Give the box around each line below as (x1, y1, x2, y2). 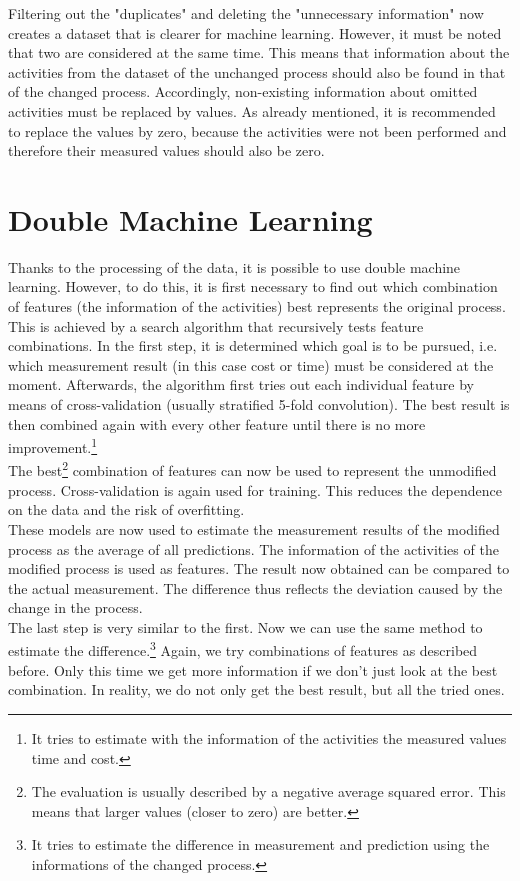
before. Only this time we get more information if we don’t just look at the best (8, 659, 498, 680)
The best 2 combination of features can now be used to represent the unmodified (8, 457, 497, 481)
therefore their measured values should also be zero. (8, 140, 325, 161)
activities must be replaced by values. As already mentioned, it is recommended (8, 100, 496, 121)
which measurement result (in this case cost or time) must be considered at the (8, 354, 494, 375)
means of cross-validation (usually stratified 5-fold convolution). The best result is (8, 394, 510, 415)
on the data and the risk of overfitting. (8, 499, 245, 520)
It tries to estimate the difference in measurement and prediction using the (31, 834, 490, 855)
